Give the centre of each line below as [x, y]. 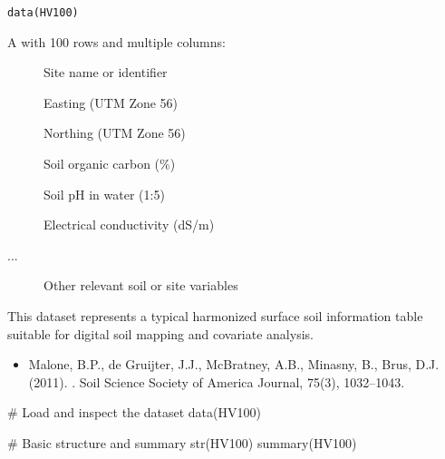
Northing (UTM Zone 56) [115, 133]
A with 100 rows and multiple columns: [116, 41]
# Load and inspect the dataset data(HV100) [134, 412]
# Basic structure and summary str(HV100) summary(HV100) [182, 442]
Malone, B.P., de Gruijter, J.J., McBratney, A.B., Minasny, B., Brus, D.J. [234, 364]
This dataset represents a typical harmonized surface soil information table [215, 316]
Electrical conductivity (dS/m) [129, 225]
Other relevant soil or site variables [141, 285]
